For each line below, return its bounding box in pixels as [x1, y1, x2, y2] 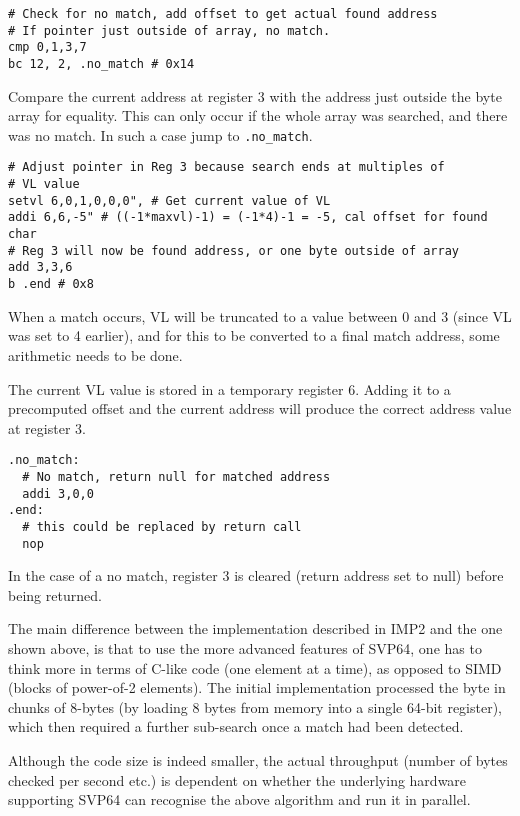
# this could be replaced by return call [22, 519, 302, 534]
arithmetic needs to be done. [8, 344, 183, 365]
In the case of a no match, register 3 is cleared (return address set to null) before [8, 565, 504, 586]
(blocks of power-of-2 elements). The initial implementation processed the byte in [8, 677, 506, 698]
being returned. [8, 584, 102, 605]
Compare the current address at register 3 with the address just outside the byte [8, 85, 502, 106]
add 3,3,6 [8, 260, 73, 275]
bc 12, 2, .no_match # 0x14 [8, 56, 195, 71]
